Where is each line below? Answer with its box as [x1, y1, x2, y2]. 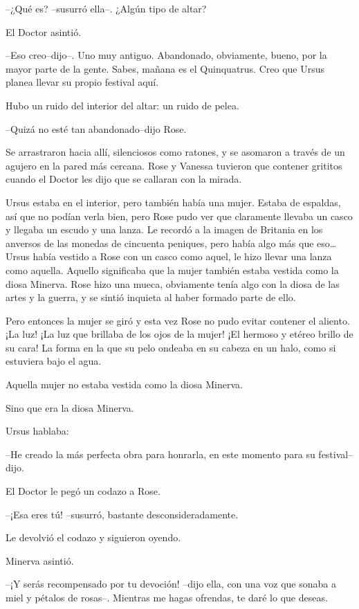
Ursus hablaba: [6, 424, 69, 438]
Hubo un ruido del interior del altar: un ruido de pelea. [6, 98, 239, 112]
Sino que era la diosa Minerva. [6, 400, 134, 415]
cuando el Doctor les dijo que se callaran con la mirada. [6, 172, 242, 186]
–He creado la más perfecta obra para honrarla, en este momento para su [6, 446, 315, 461]
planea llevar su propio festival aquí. [6, 75, 159, 89]
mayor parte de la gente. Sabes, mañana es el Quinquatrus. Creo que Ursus [6, 61, 325, 75]
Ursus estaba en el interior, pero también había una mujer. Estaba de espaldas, [6, 194, 341, 209]
